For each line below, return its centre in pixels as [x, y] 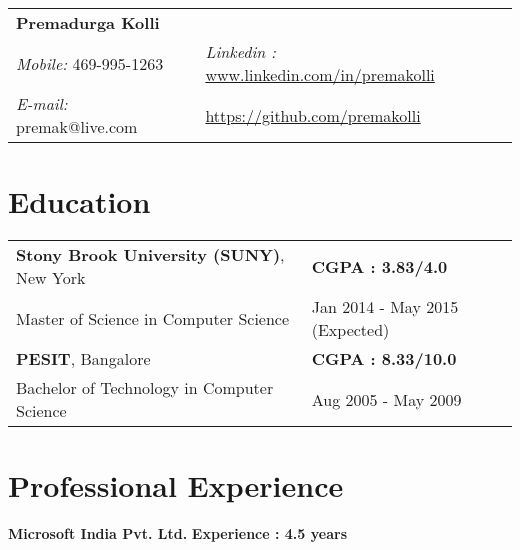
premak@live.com [77, 126]
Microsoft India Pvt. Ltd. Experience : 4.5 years [177, 533]
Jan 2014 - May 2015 [385, 307]
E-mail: [42, 103]
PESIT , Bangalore [83, 359]
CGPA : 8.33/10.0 [384, 359]
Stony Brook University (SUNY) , [150, 255]
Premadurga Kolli [88, 22]
